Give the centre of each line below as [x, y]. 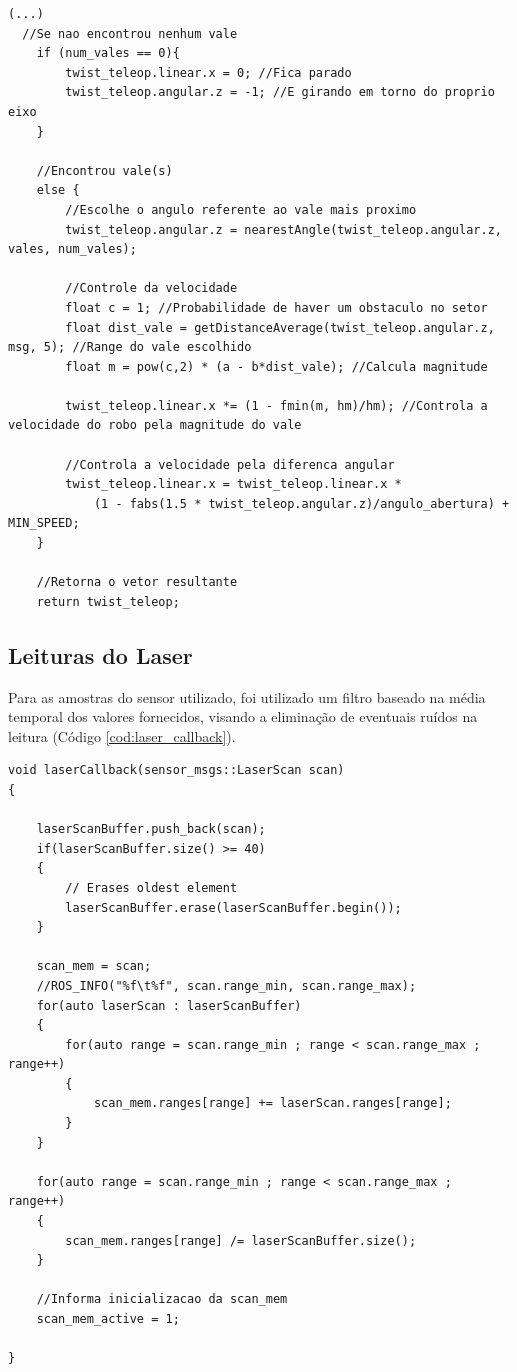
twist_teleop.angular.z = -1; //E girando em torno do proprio [280, 92]
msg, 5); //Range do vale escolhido [130, 347]
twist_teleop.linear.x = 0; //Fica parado [208, 72]
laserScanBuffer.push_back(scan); [151, 829]
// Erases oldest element [151, 887]
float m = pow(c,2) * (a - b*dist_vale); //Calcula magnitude [276, 366]
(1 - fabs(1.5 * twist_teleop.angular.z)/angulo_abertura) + [301, 503]
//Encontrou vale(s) [104, 170]
